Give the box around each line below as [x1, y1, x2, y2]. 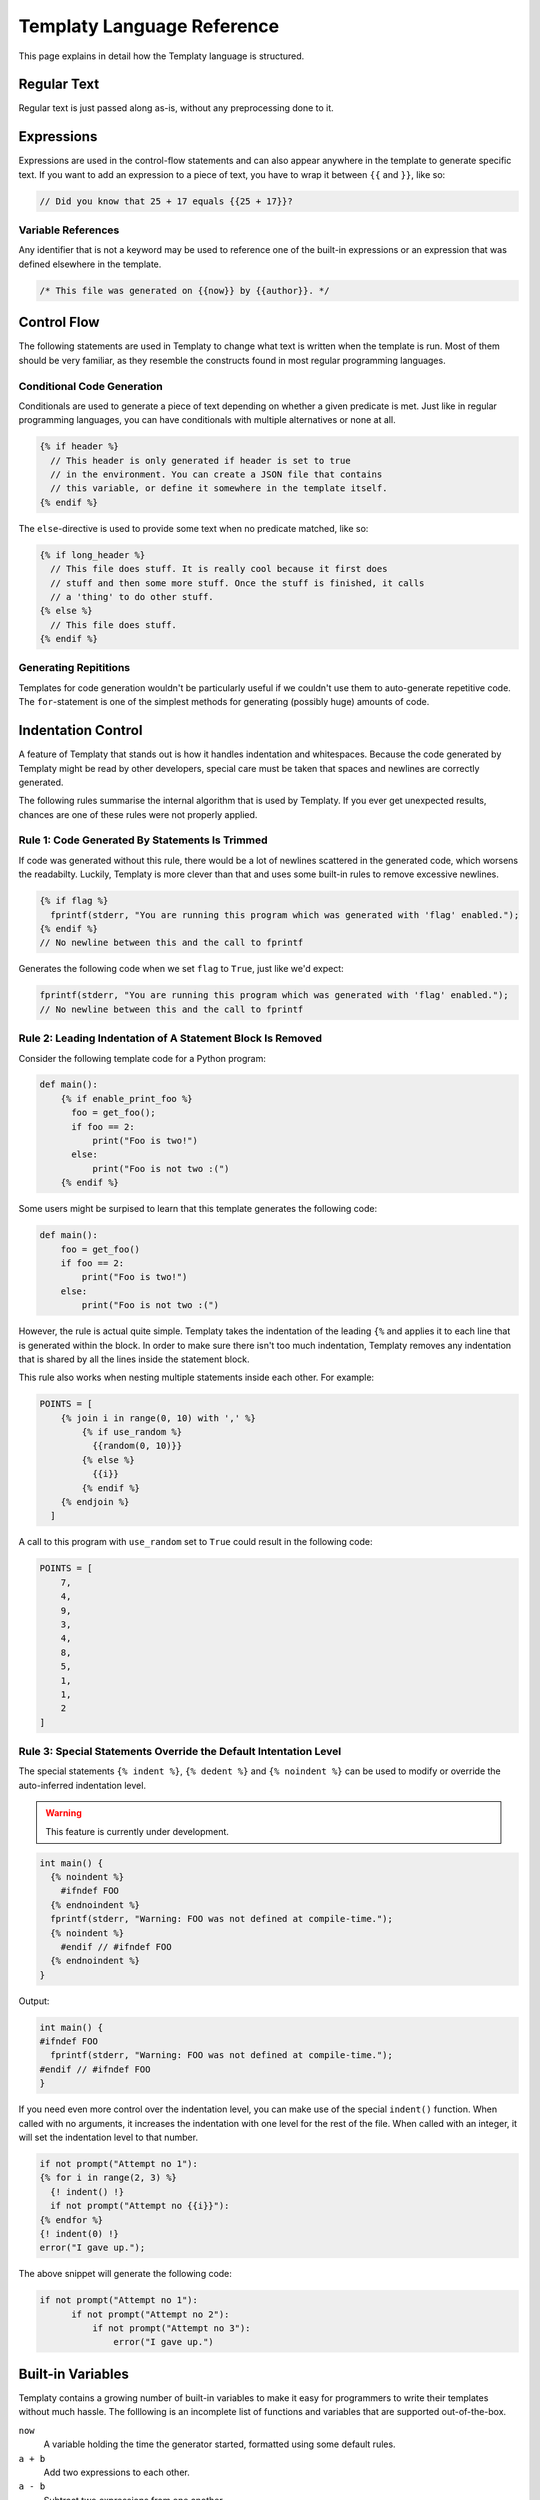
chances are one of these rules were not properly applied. [18, 808, 258, 820]
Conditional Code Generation [18, 379, 164, 393]
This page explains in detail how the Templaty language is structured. [18, 50, 305, 62]
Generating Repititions [18, 661, 130, 675]
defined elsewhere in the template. [18, 258, 162, 270]
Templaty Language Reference [18, 15, 280, 37]
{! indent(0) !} [39, 2228, 120, 2239]
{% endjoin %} [60, 1496, 130, 1508]
